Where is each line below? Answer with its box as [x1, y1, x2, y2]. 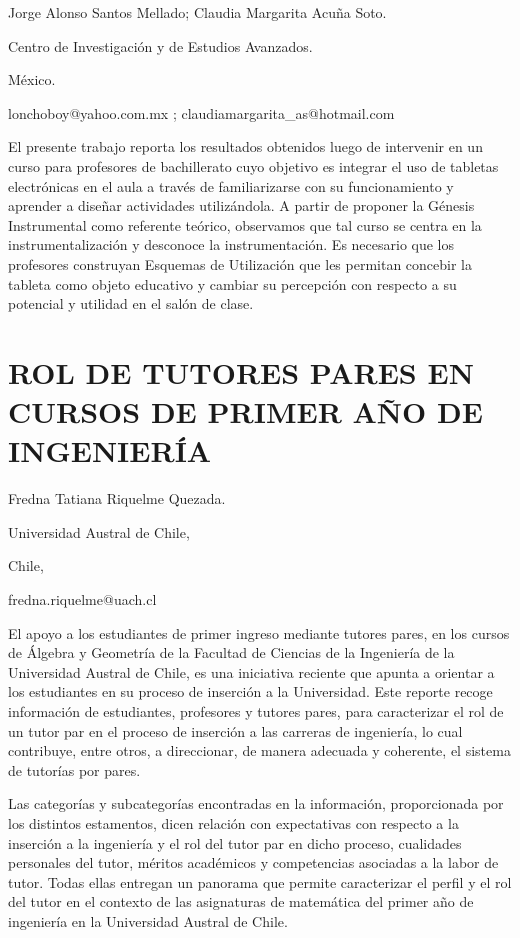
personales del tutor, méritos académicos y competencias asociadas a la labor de [8, 852, 499, 873]
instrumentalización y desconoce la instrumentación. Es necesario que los [8, 234, 455, 255]
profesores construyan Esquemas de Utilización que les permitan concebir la [8, 253, 473, 274]
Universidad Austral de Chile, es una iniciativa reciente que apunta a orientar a [8, 661, 495, 682]
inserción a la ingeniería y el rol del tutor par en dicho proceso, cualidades [8, 832, 462, 853]
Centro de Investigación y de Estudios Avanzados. [8, 35, 313, 56]
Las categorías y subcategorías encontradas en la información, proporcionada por [8, 793, 504, 814]
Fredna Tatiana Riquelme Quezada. [8, 488, 226, 509]
